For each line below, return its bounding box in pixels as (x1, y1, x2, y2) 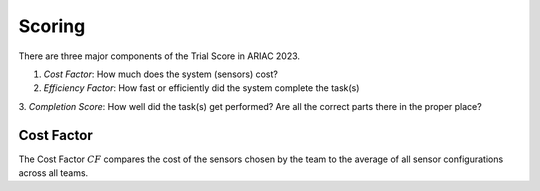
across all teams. (18, 167, 89, 179)
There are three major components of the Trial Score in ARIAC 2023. (18, 50, 300, 62)
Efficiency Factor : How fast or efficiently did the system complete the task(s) (43, 82, 360, 94)
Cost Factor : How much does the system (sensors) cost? (43, 68, 279, 80)
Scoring (18, 15, 86, 37)
